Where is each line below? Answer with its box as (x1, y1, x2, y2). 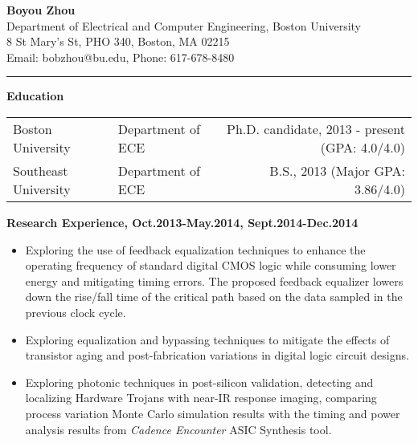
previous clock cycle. (25, 303, 126, 320)
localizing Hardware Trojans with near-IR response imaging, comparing (25, 389, 377, 406)
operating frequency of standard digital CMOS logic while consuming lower (25, 257, 396, 274)
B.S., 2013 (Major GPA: (269, 161, 405, 180)
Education (6, 87, 64, 104)
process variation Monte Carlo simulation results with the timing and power (25, 404, 400, 421)
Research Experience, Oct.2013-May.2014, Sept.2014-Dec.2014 (6, 213, 359, 230)
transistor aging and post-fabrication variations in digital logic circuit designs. (25, 347, 409, 364)
